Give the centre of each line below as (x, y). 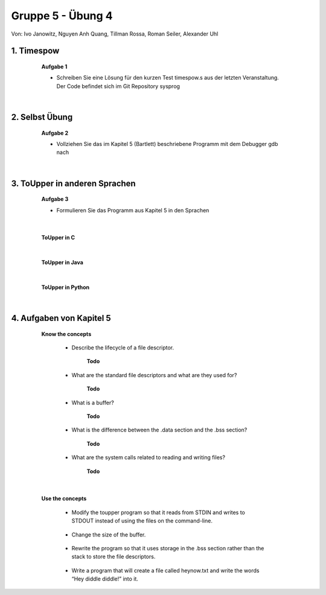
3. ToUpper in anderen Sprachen (73, 183)
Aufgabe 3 (55, 199)
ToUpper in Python (66, 287)
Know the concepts (66, 334)
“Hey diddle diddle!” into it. (105, 579)
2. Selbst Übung (42, 117)
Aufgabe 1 (54, 66)
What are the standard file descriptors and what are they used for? (154, 375)
